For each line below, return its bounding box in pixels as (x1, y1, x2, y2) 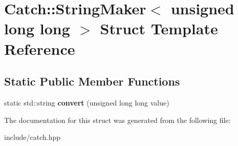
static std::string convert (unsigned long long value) (4, 97, 169, 108)
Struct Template (100, 18, 218, 39)
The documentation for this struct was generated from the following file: (4, 114, 231, 125)
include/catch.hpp (4, 132, 61, 142)
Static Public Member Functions (4, 73, 180, 89)
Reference (4, 38, 75, 59)
